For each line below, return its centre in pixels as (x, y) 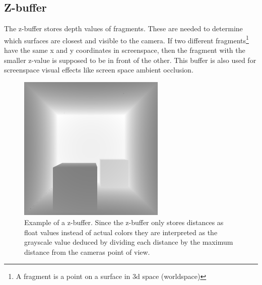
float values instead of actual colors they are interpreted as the (121, 232)
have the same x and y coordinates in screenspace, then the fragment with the (125, 50)
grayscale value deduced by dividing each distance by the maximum (129, 242)
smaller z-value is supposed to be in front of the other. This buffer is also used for (130, 60)
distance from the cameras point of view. (87, 252)
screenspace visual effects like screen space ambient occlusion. (99, 70)
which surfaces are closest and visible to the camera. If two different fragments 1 (126, 39)
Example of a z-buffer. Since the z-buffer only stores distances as (124, 222)
